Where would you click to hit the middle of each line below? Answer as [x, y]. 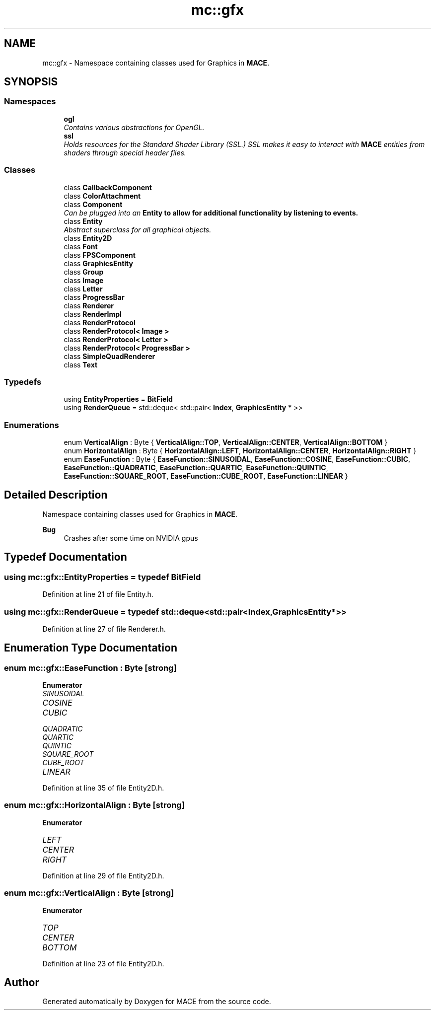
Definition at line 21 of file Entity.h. [98, 594]
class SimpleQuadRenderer [109, 356]
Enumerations [32, 425]
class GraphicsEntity [98, 263]
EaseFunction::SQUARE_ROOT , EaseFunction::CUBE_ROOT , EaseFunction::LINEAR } [206, 476]
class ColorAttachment [102, 196]
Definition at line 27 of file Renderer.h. [104, 629]
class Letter [83, 289]
